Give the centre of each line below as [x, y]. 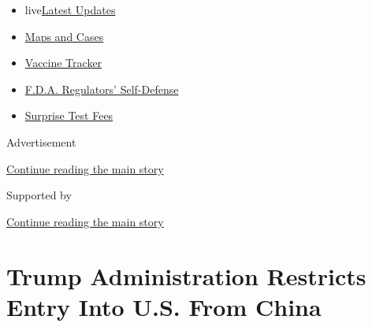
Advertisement [41, 141]
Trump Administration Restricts [186, 275]
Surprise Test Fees [69, 115]
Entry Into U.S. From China [164, 306]
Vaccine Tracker [63, 63]
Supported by [39, 195]
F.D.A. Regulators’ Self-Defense [102, 89]
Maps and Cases [64, 36]
